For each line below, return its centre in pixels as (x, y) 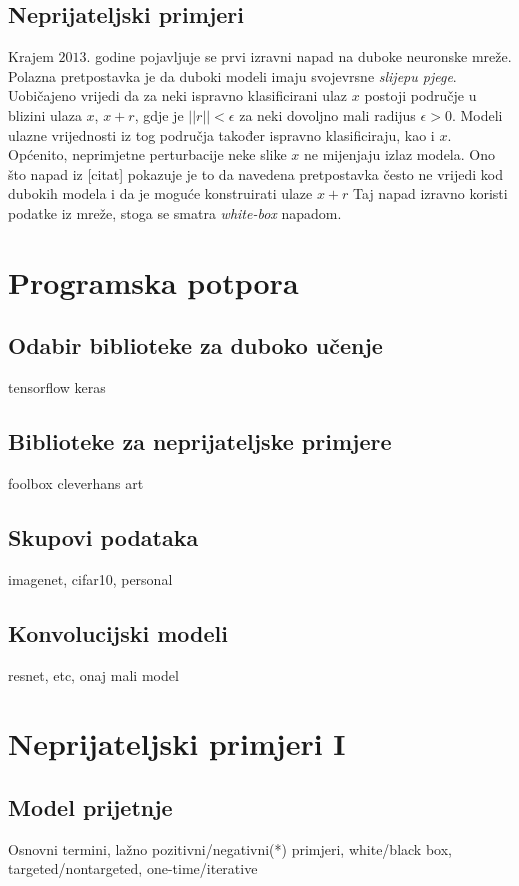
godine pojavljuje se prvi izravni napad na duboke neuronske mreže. (303, 56)
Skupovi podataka (103, 536)
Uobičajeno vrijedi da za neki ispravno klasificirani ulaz (178, 95)
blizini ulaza (45, 114)
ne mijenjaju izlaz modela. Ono (399, 154)
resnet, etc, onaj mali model (93, 674)
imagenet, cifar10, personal (90, 578)
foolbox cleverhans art (76, 482)
